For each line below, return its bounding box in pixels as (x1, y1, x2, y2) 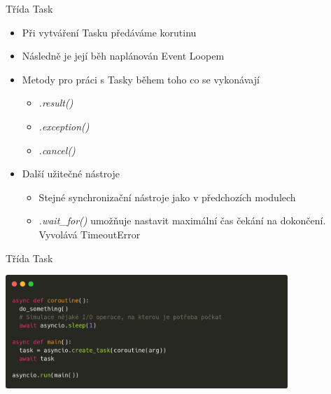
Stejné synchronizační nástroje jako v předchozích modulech (38, 189, 296, 204)
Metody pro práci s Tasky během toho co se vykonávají (22, 72, 260, 86)
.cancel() (38, 142, 76, 157)
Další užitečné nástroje (22, 166, 120, 181)
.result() (38, 95, 73, 110)
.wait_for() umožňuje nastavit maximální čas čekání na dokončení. (38, 213, 326, 228)
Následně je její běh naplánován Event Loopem (22, 48, 225, 63)
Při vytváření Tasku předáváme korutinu (22, 25, 197, 39)
